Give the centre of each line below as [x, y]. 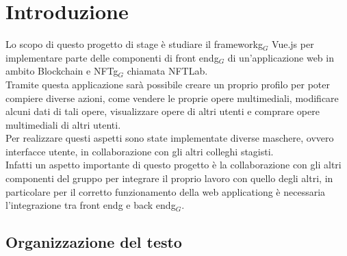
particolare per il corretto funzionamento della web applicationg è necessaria [166, 191]
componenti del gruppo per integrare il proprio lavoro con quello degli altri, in [169, 178]
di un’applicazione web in [281, 57]
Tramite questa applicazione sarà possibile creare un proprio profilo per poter [168, 84]
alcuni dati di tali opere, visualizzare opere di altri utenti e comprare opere [163, 111]
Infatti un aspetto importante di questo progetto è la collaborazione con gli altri [173, 165]
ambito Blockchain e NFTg [62, 71]
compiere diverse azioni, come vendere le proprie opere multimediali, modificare [172, 98]
